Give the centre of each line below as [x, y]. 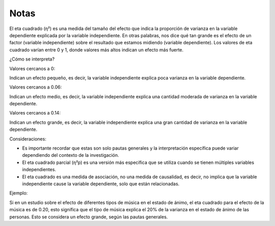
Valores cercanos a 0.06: [36, 87]
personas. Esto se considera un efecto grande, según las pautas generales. [89, 217]
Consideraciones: [28, 139]
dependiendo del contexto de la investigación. [71, 155]
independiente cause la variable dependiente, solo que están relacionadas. [101, 184]
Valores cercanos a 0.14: [35, 113]
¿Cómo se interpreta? [32, 59]
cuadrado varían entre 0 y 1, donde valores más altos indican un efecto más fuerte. [97, 50]
